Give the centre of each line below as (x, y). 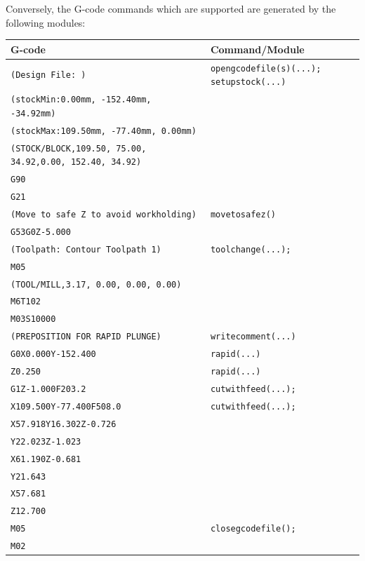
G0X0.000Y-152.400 (53, 354)
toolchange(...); (251, 249)
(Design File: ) (48, 75)
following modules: (46, 22)
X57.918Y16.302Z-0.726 (64, 424)
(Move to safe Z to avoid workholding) (104, 214)
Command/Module (257, 49)
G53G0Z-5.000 (41, 232)
